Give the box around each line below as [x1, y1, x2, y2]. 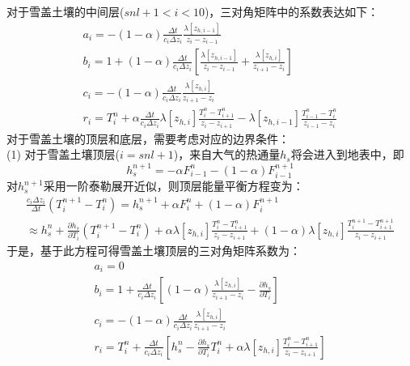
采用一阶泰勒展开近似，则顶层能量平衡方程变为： [43, 177, 304, 194]
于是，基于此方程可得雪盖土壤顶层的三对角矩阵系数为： [6, 242, 301, 259]
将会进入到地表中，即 [290, 146, 404, 163]
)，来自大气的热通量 [173, 146, 281, 163]
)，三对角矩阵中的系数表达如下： [204, 3, 379, 19]
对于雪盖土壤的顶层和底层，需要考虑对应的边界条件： [6, 130, 290, 147]
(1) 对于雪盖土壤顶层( [6, 146, 120, 163]
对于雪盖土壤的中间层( [6, 3, 125, 19]
